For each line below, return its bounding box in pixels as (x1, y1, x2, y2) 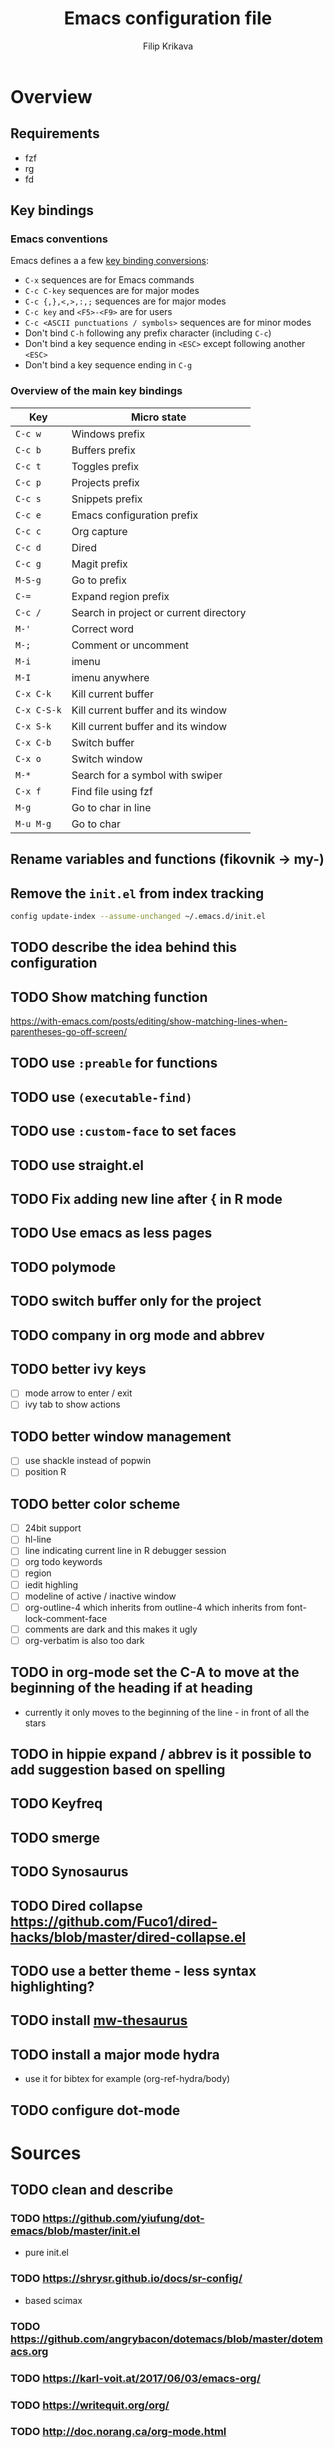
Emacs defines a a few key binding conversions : (10, 255, 210, 267)
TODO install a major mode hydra (10, 2046, 220, 2063)
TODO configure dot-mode (10, 2102, 181, 2119)
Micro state (130, 410, 187, 424)
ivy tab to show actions (24, 1398, 121, 1411)
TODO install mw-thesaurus (10, 2012, 188, 2029)
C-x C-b (15, 737, 52, 748)
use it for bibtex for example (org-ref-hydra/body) (24, 2073, 231, 2085)
